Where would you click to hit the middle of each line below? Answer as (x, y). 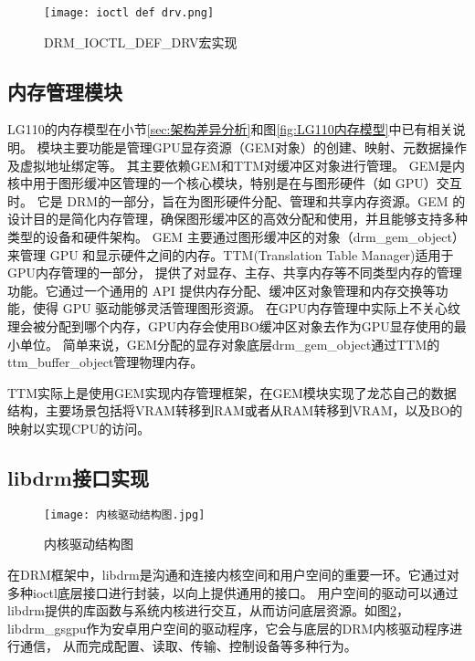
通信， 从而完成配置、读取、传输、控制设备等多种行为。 (188, 646)
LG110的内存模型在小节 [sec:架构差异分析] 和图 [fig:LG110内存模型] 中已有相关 (230, 129)
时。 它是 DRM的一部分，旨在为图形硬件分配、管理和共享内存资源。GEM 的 (237, 200)
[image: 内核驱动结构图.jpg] (125, 514)
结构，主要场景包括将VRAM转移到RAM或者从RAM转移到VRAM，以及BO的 (235, 410)
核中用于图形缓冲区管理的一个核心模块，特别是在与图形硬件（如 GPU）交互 (235, 183)
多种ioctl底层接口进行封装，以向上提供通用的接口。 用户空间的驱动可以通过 (233, 592)
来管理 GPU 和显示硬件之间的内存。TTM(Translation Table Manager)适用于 (231, 254)
